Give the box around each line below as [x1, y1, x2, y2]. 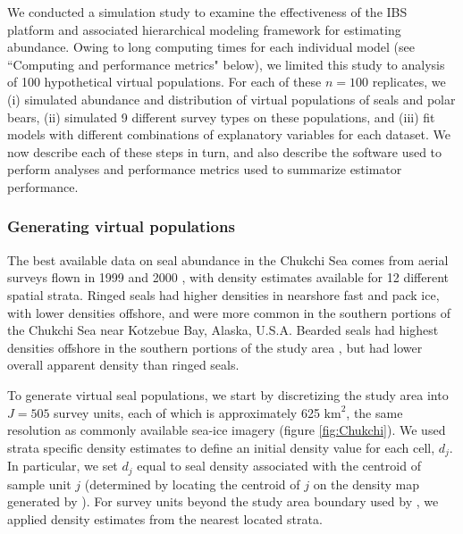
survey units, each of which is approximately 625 [54, 403, 320, 421]
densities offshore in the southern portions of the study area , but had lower [7, 338, 423, 356]
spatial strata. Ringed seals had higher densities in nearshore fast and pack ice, [7, 285, 440, 304]
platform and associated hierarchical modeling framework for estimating [7, 20, 401, 38]
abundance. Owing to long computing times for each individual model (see [7, 38, 415, 56]
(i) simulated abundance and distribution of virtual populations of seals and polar [7, 89, 456, 108]
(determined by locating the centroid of [84, 474, 300, 493]
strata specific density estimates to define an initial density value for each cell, [7, 438, 435, 456]
